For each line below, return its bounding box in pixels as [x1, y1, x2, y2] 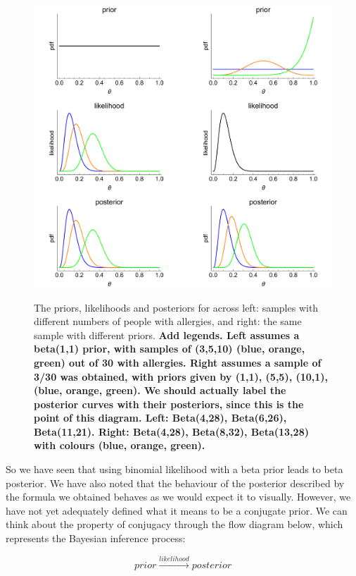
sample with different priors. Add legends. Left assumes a [34, 327, 300, 342]
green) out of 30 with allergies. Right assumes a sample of [34, 355, 322, 369]
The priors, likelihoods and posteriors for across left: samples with [34, 300, 319, 314]
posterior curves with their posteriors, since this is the [34, 396, 304, 411]
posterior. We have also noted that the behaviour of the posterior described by [6, 475, 345, 490]
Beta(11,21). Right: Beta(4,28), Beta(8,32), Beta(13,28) [34, 424, 309, 439]
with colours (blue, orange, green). [34, 438, 205, 453]
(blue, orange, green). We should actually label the [34, 383, 286, 398]
